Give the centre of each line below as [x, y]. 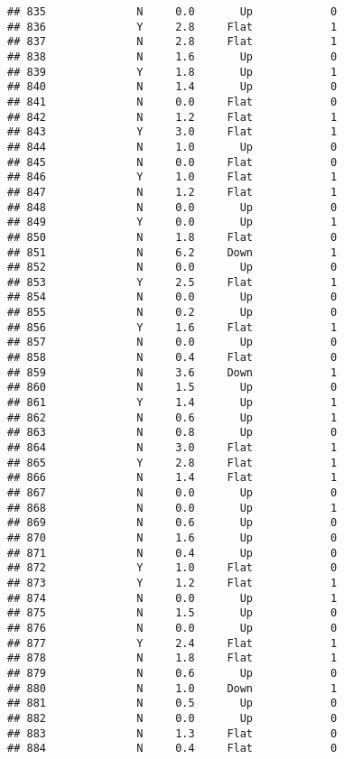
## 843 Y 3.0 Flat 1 [172, 132]
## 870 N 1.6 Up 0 [172, 537]
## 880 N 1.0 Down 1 [172, 688]
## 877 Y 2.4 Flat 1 [172, 643]
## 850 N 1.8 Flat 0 [172, 237]
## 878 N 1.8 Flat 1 [172, 658]
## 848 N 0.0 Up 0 [172, 207]
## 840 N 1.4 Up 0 [172, 87]
